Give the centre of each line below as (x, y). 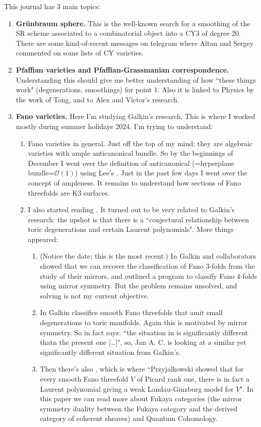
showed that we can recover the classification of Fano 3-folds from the (147, 266)
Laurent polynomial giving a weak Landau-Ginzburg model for (137, 388)
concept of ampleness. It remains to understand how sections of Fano (134, 182)
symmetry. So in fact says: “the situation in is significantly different (144, 332)
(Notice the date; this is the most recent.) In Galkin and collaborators (148, 256)
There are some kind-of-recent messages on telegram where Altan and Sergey (135, 43)
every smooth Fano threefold (84, 379)
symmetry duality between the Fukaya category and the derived (139, 408)
